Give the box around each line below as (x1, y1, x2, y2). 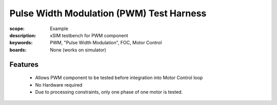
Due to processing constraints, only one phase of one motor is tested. (35, 89, 183, 95)
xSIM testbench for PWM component (50, 32, 128, 38)
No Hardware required (35, 82, 83, 88)
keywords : (9, 40, 33, 46)
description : (9, 32, 36, 38)
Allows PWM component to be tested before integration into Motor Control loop (35, 74, 203, 81)
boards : (9, 46, 27, 53)
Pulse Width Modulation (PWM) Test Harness (9, 8, 207, 19)
